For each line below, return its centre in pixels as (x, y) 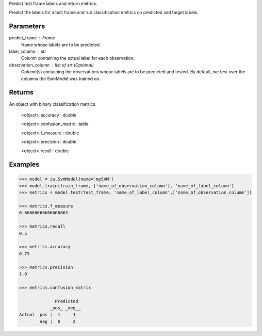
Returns (21, 92)
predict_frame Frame (32, 38)
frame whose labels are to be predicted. (61, 45)
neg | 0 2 (58, 321)
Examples (24, 165)
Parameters (27, 26)
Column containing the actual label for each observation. (78, 58)
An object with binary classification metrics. (53, 104)
